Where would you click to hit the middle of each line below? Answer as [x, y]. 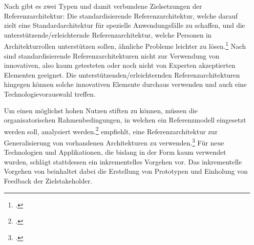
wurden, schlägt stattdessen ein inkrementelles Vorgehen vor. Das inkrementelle [123, 161]
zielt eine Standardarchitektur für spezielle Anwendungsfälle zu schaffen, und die [125, 25]
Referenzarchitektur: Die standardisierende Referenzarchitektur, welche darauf [121, 15]
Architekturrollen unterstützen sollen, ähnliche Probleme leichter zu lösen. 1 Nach [125, 45]
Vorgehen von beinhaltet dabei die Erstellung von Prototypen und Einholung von [126, 171]
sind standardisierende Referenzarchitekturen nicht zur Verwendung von [112, 55]
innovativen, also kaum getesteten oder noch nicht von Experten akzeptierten [120, 65]
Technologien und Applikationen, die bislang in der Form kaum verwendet [115, 152]
